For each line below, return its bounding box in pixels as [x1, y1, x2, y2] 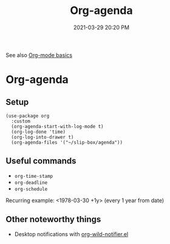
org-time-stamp [14, 173, 53, 179]
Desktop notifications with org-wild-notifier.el [14, 230, 129, 237]
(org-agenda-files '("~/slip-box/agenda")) [11, 139, 123, 146]
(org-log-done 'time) [11, 129, 66, 135]
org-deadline [14, 180, 48, 186]
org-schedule [14, 186, 48, 192]
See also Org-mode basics [5, 51, 73, 58]
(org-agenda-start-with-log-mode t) [11, 123, 104, 129]
